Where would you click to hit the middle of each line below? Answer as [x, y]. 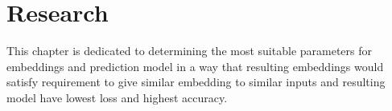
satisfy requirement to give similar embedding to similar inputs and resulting [196, 82]
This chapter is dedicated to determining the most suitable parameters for [190, 51]
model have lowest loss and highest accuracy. [117, 97]
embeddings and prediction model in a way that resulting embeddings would [195, 66]
